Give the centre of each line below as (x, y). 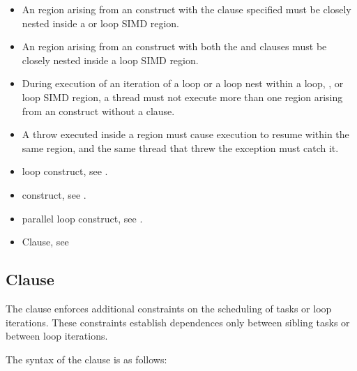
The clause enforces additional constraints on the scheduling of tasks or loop (169, 308)
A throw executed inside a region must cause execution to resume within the (185, 134)
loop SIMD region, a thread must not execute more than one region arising (182, 97)
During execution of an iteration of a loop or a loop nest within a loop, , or (183, 83)
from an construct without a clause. (98, 111)
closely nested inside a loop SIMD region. (110, 60)
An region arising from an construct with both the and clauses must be (174, 46)
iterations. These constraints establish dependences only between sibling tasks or (178, 322)
